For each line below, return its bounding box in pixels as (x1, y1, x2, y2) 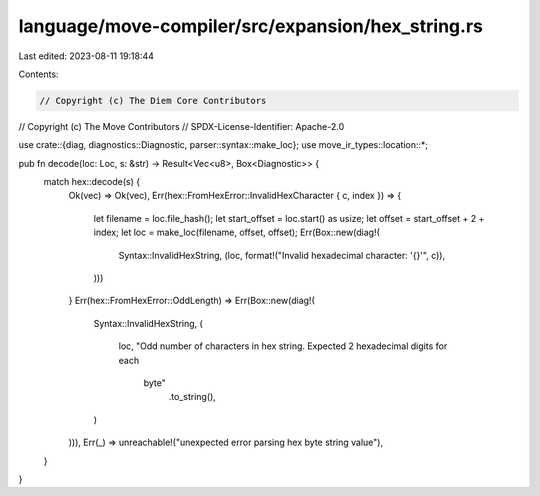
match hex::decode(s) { (43, 176, 140, 188)
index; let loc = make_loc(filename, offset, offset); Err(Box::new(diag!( (93, 226, 380, 239)
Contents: (18, 68, 59, 80)
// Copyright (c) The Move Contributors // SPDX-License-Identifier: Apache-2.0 (18, 120, 345, 132)
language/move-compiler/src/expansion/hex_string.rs (18, 15, 484, 37)
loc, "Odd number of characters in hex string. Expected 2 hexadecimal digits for (118, 340, 448, 352)
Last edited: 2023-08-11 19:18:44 (18, 50, 155, 62)
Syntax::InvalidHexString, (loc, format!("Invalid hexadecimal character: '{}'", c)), (118, 249, 445, 261)
